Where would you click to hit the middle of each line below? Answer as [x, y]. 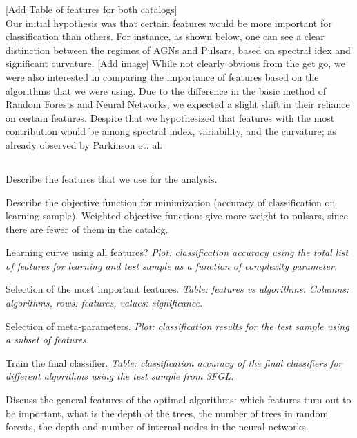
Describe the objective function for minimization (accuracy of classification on [171, 202]
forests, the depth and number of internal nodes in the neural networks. [157, 427]
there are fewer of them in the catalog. [87, 229]
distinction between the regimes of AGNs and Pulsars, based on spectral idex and [178, 49]
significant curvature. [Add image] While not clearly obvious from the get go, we [175, 63]
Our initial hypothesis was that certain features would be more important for [169, 22]
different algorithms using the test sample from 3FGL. [120, 376]
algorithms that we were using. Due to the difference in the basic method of [166, 90]
